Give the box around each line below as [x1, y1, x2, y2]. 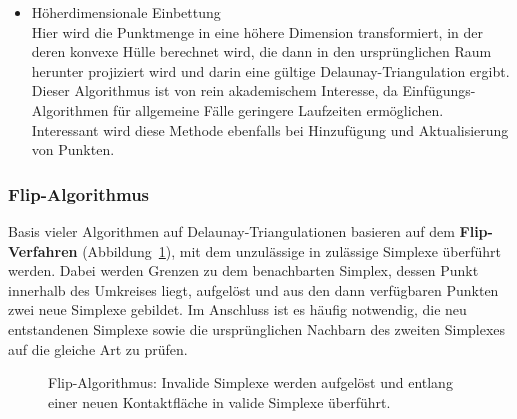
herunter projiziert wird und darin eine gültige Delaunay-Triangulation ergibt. [31, 60, 510, 81]
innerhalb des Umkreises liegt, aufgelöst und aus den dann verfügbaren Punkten [8, 279, 499, 300]
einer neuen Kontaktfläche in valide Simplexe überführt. [48, 391, 391, 412]
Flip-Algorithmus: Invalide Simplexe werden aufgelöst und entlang [48, 372, 453, 393]
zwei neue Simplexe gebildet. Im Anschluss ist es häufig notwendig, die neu [8, 299, 467, 320]
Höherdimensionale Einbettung [31, 2, 221, 22]
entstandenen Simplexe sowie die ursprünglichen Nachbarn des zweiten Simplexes [8, 318, 506, 339]
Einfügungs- [402, 80, 476, 101]
